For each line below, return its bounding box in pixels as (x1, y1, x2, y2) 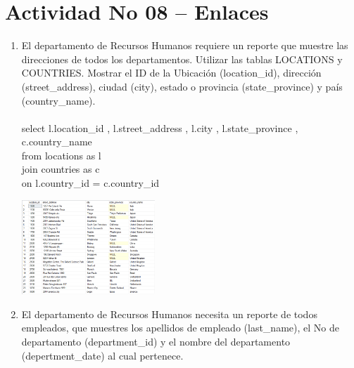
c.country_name (21, 134, 92, 149)
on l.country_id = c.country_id (21, 176, 160, 190)
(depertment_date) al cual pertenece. (21, 348, 184, 362)
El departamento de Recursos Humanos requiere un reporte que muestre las (21, 38, 348, 53)
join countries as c (21, 162, 100, 176)
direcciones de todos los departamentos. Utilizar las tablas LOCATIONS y (21, 51, 343, 66)
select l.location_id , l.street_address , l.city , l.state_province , (21, 120, 298, 135)
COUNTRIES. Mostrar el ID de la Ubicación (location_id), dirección (21, 65, 322, 80)
